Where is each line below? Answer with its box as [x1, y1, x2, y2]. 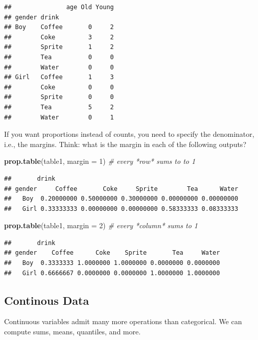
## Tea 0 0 [4, 53, 114, 61]
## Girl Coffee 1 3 [4, 74, 114, 81]
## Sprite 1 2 [4, 43, 114, 51]
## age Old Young [4, 4, 114, 11]
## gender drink [4, 13, 59, 21]
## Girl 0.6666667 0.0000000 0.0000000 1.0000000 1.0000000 [4, 269, 220, 277]
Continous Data [4, 292, 89, 308]
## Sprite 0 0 [4, 93, 114, 101]
